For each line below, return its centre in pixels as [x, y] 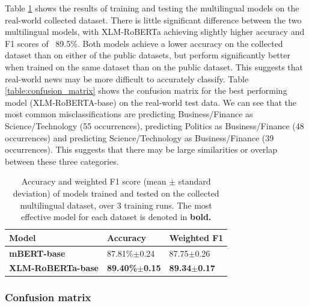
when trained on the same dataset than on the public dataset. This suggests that [154, 66]
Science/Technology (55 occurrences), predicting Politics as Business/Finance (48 [154, 125]
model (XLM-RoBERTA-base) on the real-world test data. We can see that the [151, 102]
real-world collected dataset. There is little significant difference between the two [153, 20]
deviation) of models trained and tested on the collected [116, 193]
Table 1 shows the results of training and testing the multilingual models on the [152, 8]
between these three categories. [62, 161]
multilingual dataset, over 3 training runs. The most [116, 205]
